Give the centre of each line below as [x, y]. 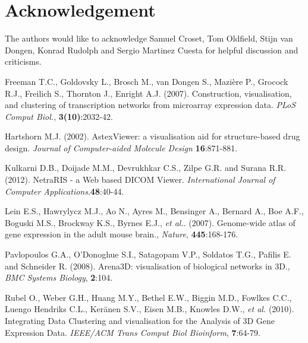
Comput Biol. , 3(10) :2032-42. [59, 116]
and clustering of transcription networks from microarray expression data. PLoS [150, 105]
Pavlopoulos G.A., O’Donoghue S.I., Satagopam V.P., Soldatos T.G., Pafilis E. [148, 254]
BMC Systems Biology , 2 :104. [59, 277]
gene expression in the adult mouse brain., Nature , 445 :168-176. [122, 234]
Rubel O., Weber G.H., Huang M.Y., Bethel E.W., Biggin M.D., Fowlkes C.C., [148, 297]
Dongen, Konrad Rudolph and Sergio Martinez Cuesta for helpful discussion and [152, 50]
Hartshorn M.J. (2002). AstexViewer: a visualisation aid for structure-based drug [153, 136]
